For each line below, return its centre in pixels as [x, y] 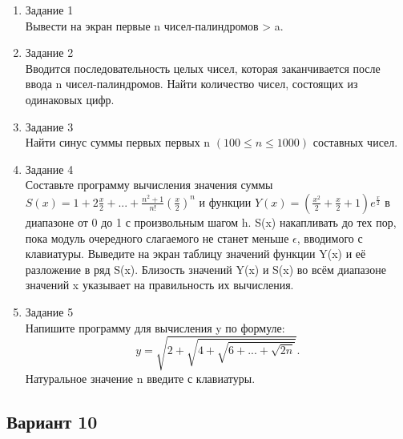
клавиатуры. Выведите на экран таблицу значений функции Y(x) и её [195, 254]
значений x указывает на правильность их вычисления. [159, 285]
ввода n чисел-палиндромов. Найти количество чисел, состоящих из [191, 84]
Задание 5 [49, 311]
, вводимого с [330, 238]
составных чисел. [355, 142]
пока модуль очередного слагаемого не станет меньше [157, 238]
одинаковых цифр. [70, 99]
